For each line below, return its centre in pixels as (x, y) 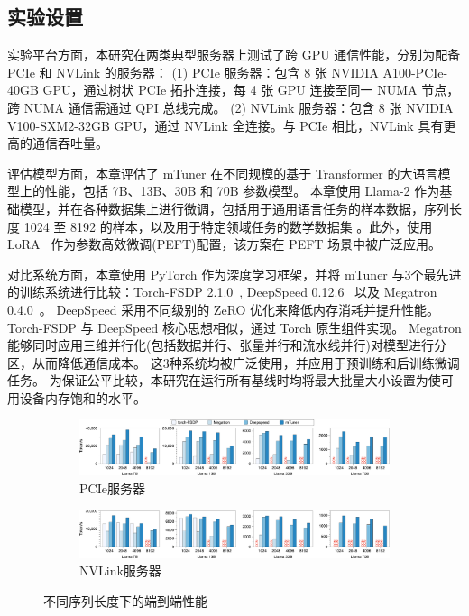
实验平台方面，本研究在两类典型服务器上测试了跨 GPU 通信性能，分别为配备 (234, 55)
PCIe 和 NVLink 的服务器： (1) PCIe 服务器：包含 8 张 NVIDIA (193, 72)
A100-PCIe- (415, 72)
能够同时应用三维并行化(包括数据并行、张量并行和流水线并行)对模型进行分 (227, 345)
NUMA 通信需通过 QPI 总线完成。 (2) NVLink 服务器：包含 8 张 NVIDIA (239, 107)
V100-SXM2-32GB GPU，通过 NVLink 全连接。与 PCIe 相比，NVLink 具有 (225, 125)
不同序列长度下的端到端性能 (125, 600)
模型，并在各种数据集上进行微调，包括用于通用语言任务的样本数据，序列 (234, 208)
